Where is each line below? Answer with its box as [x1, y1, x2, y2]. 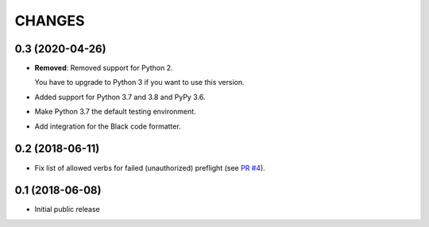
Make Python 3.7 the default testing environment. [34, 107, 196, 117]
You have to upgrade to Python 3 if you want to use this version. [34, 78, 245, 87]
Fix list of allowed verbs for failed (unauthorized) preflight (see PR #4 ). [34, 163, 265, 172]
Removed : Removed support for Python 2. [34, 63, 174, 73]
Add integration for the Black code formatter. [34, 121, 182, 131]
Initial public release [34, 205, 101, 214]
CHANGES [14, 12, 85, 29]
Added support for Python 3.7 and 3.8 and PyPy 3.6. [34, 92, 206, 102]
